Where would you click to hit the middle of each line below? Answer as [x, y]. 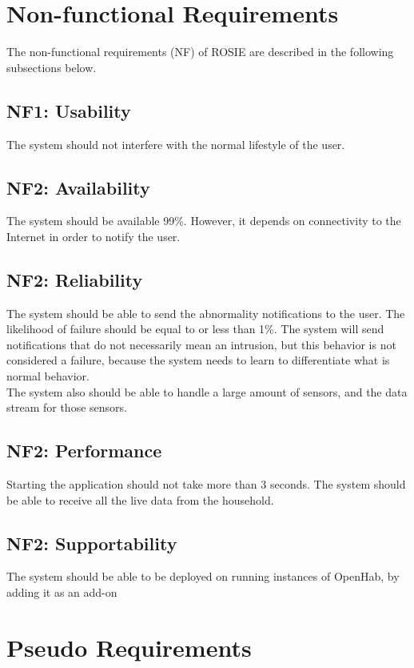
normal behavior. [48, 376]
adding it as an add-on [62, 592]
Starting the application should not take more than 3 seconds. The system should [206, 484]
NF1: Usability [69, 110]
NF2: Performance [84, 451]
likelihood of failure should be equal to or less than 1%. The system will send [195, 329]
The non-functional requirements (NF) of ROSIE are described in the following [200, 52]
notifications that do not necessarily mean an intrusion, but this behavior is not [201, 344]
